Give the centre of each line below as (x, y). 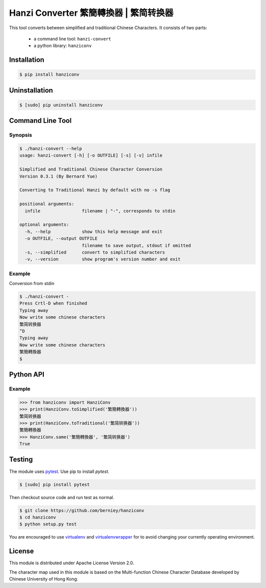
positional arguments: (47, 204)
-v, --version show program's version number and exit (103, 259)
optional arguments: (44, 225)
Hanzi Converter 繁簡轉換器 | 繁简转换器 (91, 13)
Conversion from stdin (32, 284)
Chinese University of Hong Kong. (44, 579)
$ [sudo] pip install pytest (55, 484)
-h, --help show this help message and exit (94, 231)
